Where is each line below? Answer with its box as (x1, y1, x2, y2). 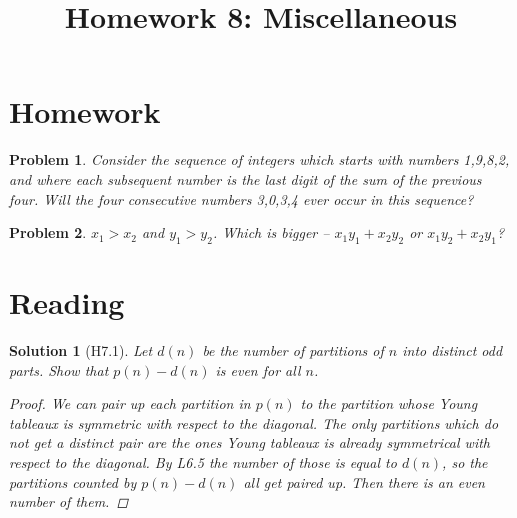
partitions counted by (9, 471, 137, 492)
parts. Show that (9, 359, 109, 380)
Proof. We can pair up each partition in (9, 393, 251, 414)
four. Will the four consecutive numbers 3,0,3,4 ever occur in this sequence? (9, 188, 474, 209)
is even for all (215, 359, 301, 380)
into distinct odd (402, 340, 503, 361)
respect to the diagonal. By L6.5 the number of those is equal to (9, 451, 397, 472)
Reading (9, 282, 125, 323)
